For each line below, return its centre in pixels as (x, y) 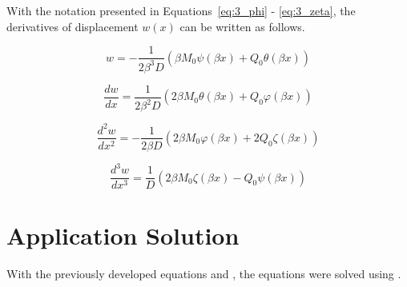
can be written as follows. (242, 26)
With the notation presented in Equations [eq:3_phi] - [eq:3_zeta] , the (181, 10)
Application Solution (123, 235)
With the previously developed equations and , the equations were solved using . (204, 274)
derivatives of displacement (73, 26)
